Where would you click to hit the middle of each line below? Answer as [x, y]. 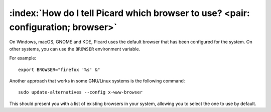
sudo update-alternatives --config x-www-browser [81, 92]
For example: [23, 58]
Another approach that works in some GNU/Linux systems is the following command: [97, 80]
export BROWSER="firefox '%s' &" [59, 69]
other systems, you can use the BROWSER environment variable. [75, 49]
